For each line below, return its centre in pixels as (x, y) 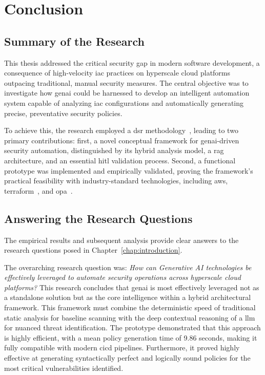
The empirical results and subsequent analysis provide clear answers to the (121, 240)
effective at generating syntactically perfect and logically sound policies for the (127, 358)
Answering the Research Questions (98, 218)
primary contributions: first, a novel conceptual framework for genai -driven (122, 140)
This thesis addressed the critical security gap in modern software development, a (132, 62)
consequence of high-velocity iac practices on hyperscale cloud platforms (117, 73)
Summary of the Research (74, 41)
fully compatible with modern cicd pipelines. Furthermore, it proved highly (122, 348)
